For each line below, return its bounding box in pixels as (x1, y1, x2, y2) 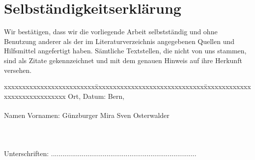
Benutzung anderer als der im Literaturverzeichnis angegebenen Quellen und (4, 36, 235, 46)
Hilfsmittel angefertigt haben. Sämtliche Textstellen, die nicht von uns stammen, (4, 46, 247, 56)
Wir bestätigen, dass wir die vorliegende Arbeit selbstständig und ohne (4, 26, 218, 37)
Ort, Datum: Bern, (68, 91, 125, 101)
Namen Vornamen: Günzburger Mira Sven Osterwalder (4, 110, 170, 120)
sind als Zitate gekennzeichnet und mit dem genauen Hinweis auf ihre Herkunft (4, 55, 242, 65)
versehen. (4, 65, 32, 75)
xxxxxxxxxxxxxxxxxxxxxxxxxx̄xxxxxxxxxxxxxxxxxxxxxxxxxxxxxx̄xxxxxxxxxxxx (4, 81, 251, 91)
